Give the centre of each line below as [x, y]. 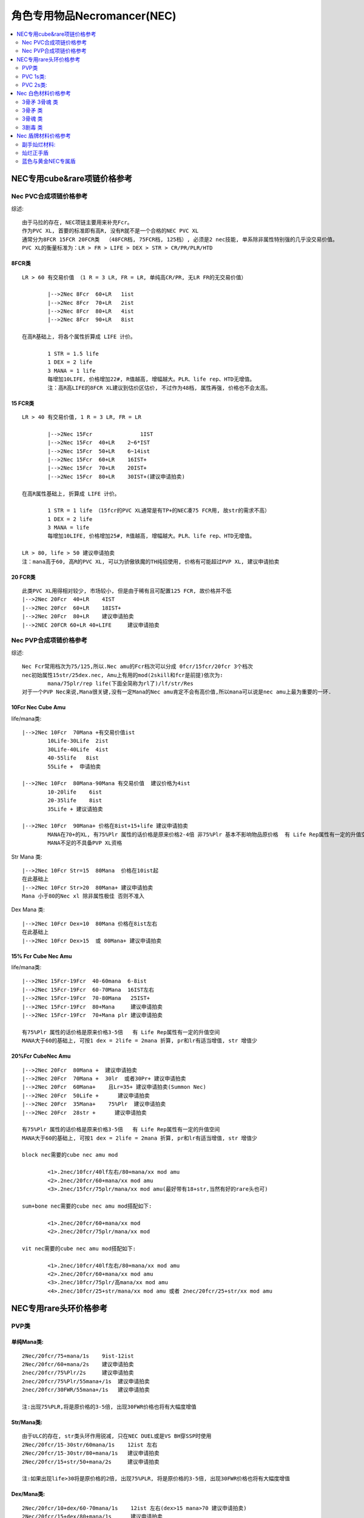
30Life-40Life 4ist [78, 749]
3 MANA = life [69, 528]
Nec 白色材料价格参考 [44, 94]
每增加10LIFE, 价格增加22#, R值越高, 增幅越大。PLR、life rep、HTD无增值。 [151, 379]
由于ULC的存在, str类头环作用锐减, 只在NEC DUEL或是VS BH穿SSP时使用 [117, 1436]
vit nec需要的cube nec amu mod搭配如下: [79, 1248]
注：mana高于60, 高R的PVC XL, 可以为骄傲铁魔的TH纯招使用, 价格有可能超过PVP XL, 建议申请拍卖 [151, 561]
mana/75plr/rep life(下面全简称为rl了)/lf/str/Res [121, 683]
